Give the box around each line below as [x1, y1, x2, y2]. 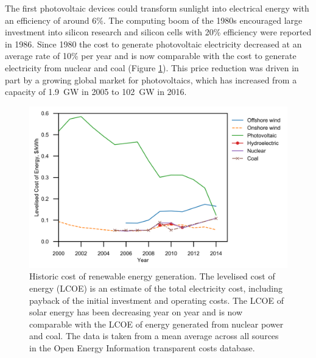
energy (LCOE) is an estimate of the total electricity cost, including [29, 281, 283, 294]
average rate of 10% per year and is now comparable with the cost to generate [5, 49, 297, 62]
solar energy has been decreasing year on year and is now [29, 306, 243, 318]
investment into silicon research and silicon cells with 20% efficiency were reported [5, 26, 312, 38]
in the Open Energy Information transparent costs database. [29, 341, 255, 354]
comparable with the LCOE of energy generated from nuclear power [29, 317, 284, 330]
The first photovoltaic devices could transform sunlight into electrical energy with [5, 2, 309, 14]
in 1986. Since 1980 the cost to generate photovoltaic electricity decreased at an [5, 37, 302, 50]
